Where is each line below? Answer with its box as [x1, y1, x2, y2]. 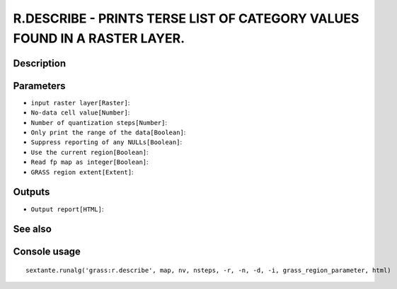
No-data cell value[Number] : [30, 108, 130, 117]
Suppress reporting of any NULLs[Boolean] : [30, 138, 183, 146]
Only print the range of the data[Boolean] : [30, 128, 186, 137]
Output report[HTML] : [30, 205, 104, 213]
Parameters [13, 80, 66, 92]
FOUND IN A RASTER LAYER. [13, 30, 185, 46]
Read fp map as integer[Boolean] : [30, 158, 149, 166]
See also [13, 223, 52, 235]
